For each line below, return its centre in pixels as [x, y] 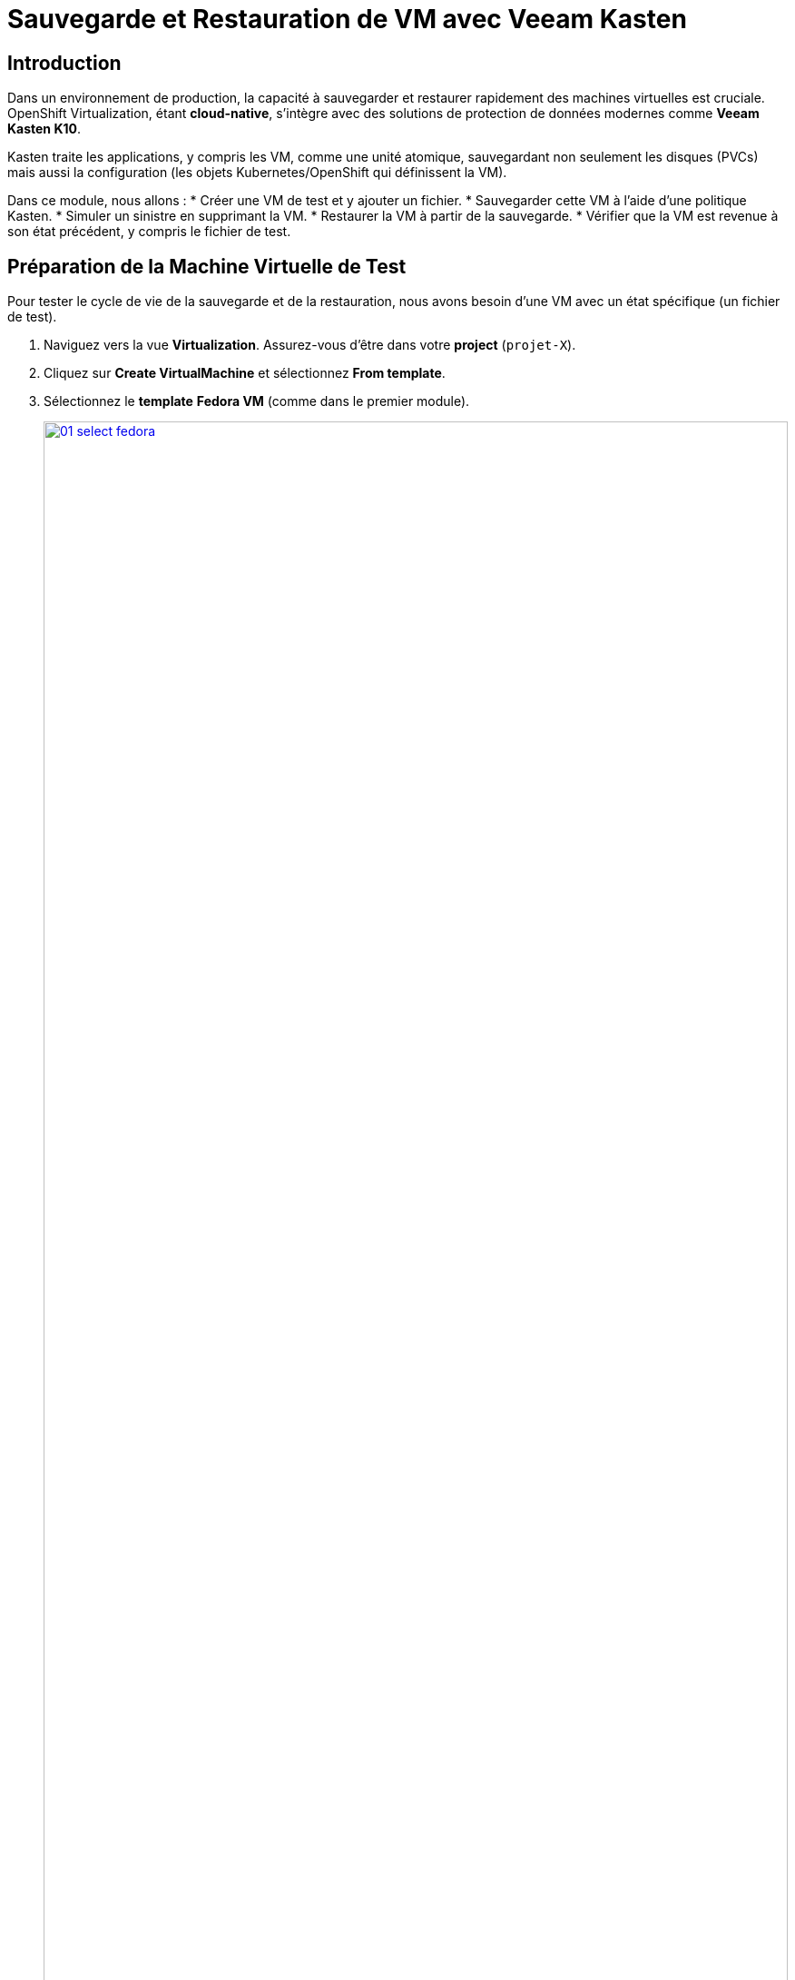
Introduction [64, 63]
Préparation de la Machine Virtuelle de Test [207, 266]
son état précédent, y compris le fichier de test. [149, 232]
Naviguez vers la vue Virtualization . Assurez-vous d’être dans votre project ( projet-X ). [310, 345]
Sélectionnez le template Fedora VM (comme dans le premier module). [257, 401]
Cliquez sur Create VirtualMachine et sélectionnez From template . [245, 373]
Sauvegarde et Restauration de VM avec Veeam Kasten [347, 19]
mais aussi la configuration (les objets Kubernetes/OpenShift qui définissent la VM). [257, 173]
